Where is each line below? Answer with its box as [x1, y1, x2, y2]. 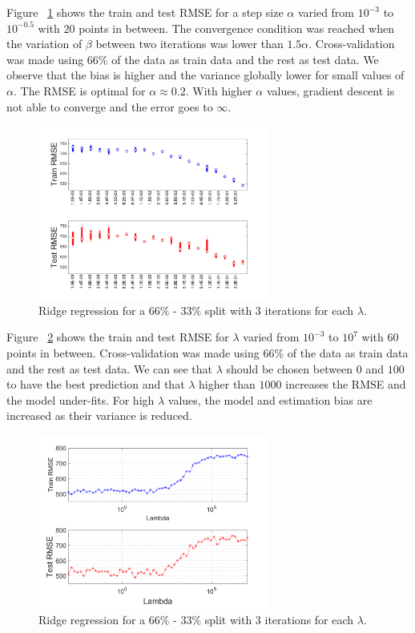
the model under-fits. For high [6, 391, 155, 408]
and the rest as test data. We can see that [6, 360, 212, 377]
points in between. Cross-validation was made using [6, 344, 260, 361]
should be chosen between [226, 360, 353, 377]
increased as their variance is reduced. [6, 407, 192, 424]
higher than [199, 376, 256, 393]
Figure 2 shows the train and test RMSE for [6, 329, 229, 345]
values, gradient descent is [266, 82, 395, 99]
